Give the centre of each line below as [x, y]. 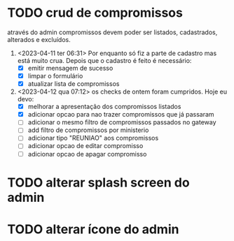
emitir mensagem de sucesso [70, 68]
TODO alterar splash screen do [99, 182]
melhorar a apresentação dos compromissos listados [104, 107]
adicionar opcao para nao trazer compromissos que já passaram [121, 115]
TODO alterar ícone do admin [93, 229]
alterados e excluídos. [39, 39]
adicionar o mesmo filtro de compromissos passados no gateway [122, 122]
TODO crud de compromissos [95, 13]
